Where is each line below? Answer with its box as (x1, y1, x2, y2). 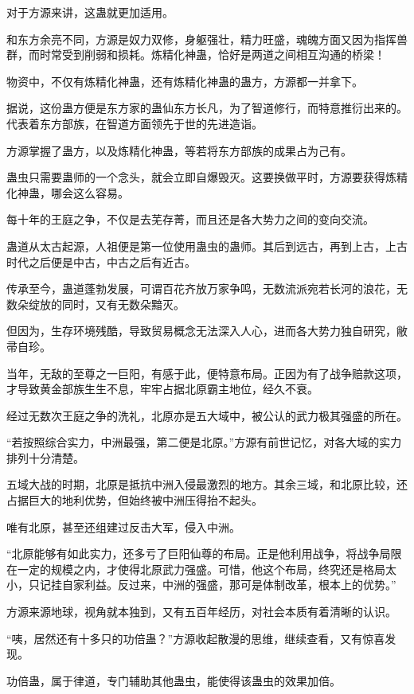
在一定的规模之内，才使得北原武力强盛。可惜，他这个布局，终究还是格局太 (6, 560, 396, 577)
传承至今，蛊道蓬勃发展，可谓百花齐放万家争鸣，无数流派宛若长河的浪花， (6, 280, 396, 297)
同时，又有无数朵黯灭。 (61, 295, 185, 312)
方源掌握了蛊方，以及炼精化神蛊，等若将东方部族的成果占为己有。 (6, 142, 352, 158)
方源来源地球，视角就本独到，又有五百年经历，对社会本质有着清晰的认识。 (6, 603, 396, 620)
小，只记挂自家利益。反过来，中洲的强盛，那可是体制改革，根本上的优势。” (6, 576, 396, 593)
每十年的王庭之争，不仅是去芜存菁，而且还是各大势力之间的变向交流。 (6, 211, 374, 228)
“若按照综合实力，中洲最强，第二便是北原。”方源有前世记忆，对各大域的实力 (6, 434, 402, 450)
